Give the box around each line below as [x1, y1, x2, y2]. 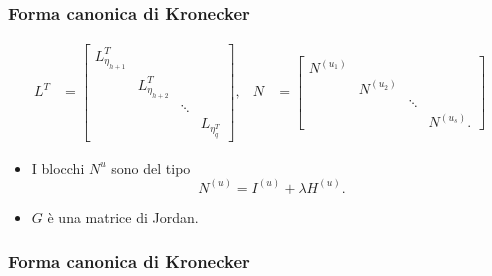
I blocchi [31, 157, 85, 178]
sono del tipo [111, 157, 191, 178]
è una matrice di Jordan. [47, 206, 199, 227]
